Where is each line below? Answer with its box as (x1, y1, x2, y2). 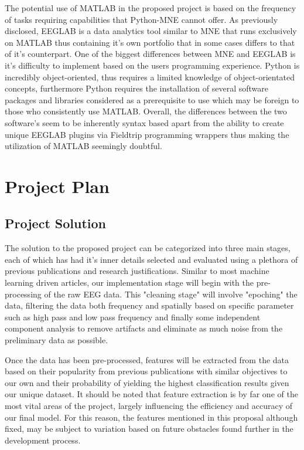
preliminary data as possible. (5, 334, 108, 346)
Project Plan (5, 174, 110, 198)
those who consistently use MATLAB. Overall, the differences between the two (5, 105, 287, 117)
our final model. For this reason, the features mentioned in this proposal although (5, 411, 298, 423)
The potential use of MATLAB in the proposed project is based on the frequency (5, 2, 296, 13)
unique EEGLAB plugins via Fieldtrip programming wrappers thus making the (5, 128, 289, 140)
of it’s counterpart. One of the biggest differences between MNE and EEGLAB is (5, 48, 296, 60)
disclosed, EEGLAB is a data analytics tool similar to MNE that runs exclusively (5, 25, 297, 37)
